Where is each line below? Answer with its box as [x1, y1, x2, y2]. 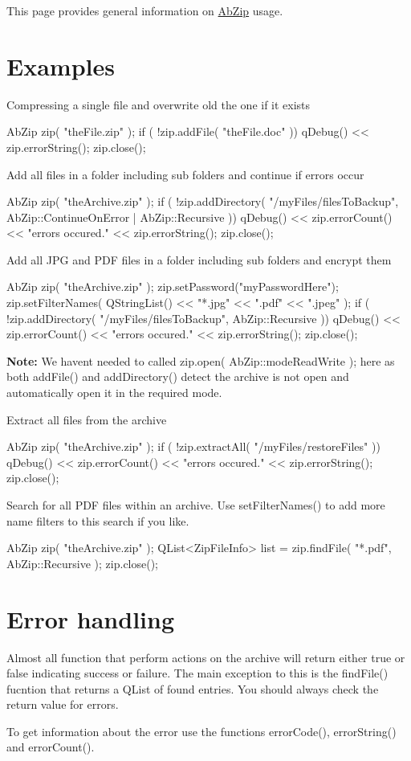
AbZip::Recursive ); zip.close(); [6, 554, 158, 571]
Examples [6, 49, 115, 82]
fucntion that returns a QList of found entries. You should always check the [6, 680, 379, 697]
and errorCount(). [6, 738, 95, 755]
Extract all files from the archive [6, 411, 167, 428]
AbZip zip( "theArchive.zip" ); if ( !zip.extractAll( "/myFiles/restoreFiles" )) [6, 438, 380, 455]
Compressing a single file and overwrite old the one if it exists [6, 96, 311, 113]
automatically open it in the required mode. [6, 384, 222, 401]
